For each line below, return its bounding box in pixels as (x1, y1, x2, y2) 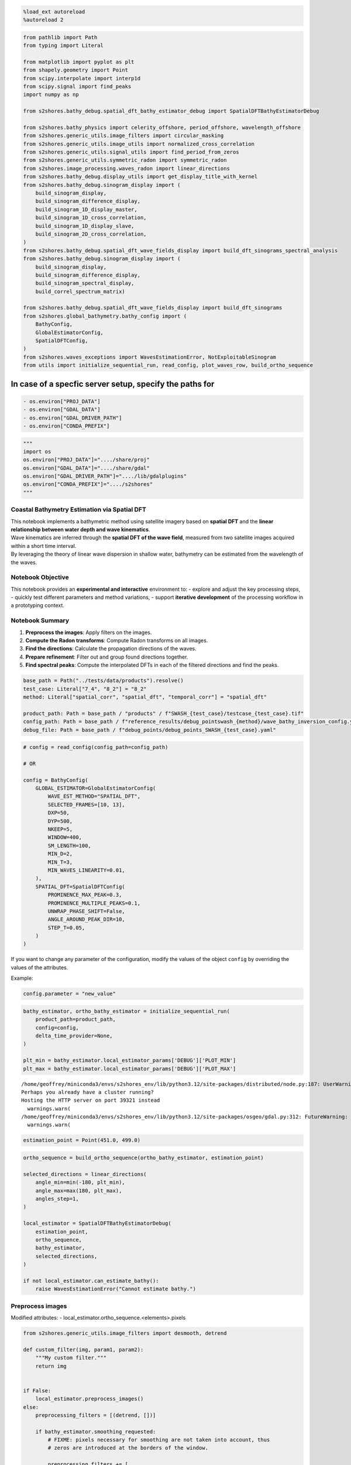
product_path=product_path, (35, 1016, 116, 1023)
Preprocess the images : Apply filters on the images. (25, 629, 152, 636)
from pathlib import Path (23, 34, 98, 40)
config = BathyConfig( (23, 776, 88, 783)
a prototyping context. (11, 602, 64, 609)
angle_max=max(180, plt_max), (35, 1187, 122, 1194)
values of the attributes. (11, 964, 68, 971)
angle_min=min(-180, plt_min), (35, 1179, 125, 1186)
